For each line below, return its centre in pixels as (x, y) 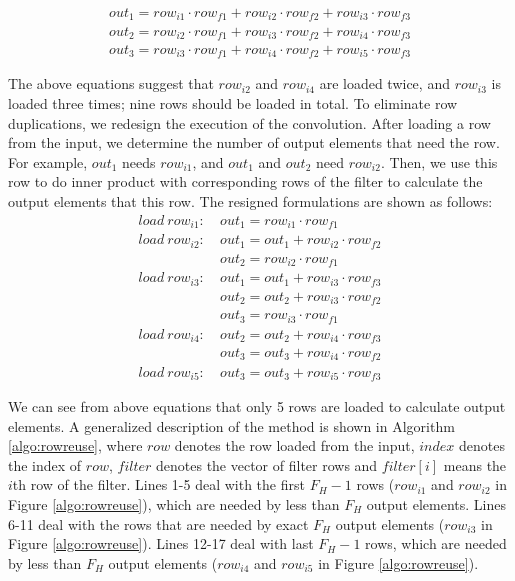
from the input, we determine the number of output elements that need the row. (254, 142)
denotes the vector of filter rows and (267, 464)
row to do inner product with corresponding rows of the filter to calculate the (245, 181)
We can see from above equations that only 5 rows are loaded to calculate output (257, 405)
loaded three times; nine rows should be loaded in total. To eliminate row (233, 103)
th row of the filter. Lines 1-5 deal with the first (158, 484)
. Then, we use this (439, 161)
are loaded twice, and (384, 83)
